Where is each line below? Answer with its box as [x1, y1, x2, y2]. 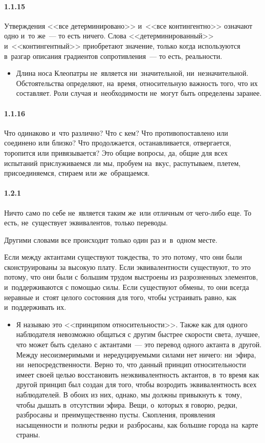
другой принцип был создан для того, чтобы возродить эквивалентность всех [16, 379, 257, 390]
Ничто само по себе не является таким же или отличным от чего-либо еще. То [4, 207, 252, 218]
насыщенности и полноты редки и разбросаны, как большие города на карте [16, 419, 258, 430]
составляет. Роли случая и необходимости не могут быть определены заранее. [16, 88, 262, 98]
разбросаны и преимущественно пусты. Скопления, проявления [16, 409, 215, 420]
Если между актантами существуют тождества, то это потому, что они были [4, 251, 242, 262]
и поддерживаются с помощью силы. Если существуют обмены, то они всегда [4, 282, 249, 292]
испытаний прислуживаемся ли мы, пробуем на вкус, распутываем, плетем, [4, 157, 241, 168]
